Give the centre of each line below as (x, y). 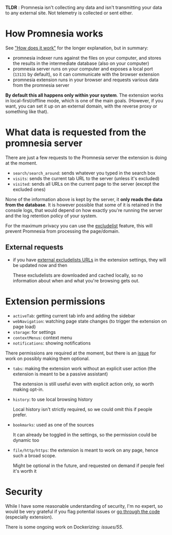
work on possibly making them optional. (47, 358)
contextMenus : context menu (43, 337)
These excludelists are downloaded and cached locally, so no (78, 275)
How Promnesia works (54, 34)
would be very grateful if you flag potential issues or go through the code (83, 511)
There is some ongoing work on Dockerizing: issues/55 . (64, 527)
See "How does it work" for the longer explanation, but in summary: (77, 48)
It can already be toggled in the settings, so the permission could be (85, 435)
